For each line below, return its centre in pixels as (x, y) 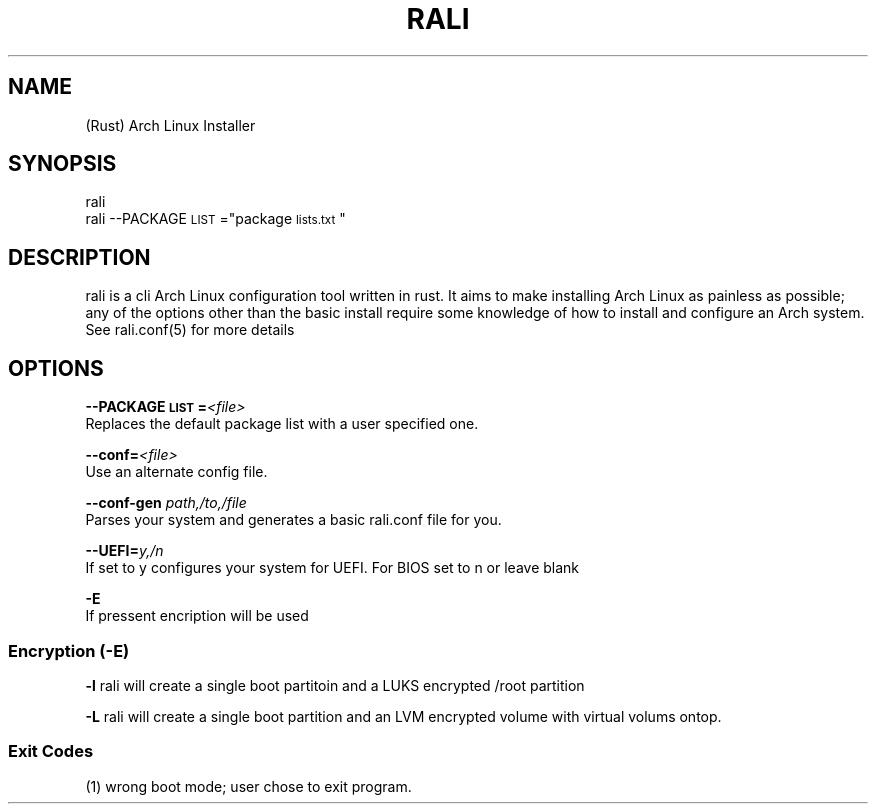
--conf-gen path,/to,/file (166, 503)
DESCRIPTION (79, 257)
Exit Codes (51, 751)
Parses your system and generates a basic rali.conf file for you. (293, 520)
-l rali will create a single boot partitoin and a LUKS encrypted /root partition (335, 685)
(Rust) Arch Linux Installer (170, 125)
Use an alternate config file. (176, 472)
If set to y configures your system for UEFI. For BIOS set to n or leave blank (332, 568)
